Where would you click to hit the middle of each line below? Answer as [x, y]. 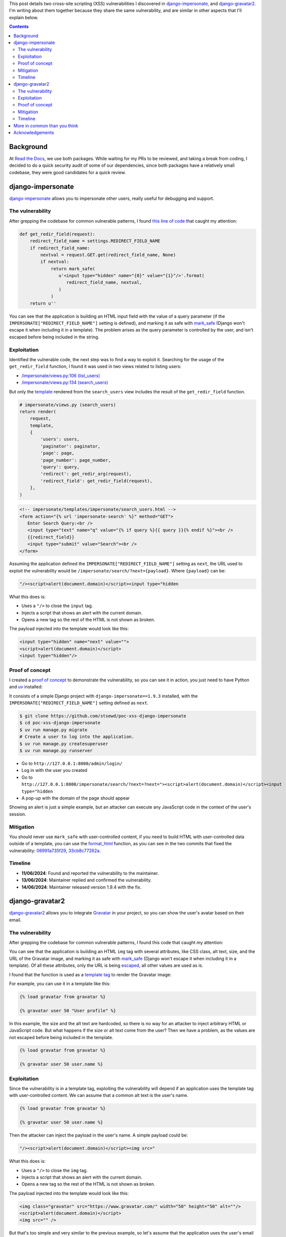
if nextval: [55, 262]
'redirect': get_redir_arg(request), [86, 474]
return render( [38, 411]
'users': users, [60, 439]
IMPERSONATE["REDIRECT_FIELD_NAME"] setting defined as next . [79, 703]
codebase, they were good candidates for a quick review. [67, 172]
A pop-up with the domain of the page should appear [76, 798]
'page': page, [57, 453]
